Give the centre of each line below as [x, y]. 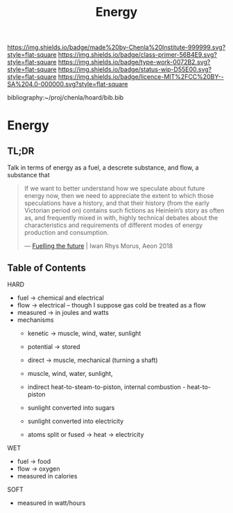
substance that [28, 175]
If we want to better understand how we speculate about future [114, 188]
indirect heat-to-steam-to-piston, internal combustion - [106, 387]
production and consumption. [66, 233]
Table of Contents [47, 268]
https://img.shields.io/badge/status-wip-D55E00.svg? [135, 69]
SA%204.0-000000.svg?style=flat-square [68, 84]
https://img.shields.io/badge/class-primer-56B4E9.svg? [137, 55]
